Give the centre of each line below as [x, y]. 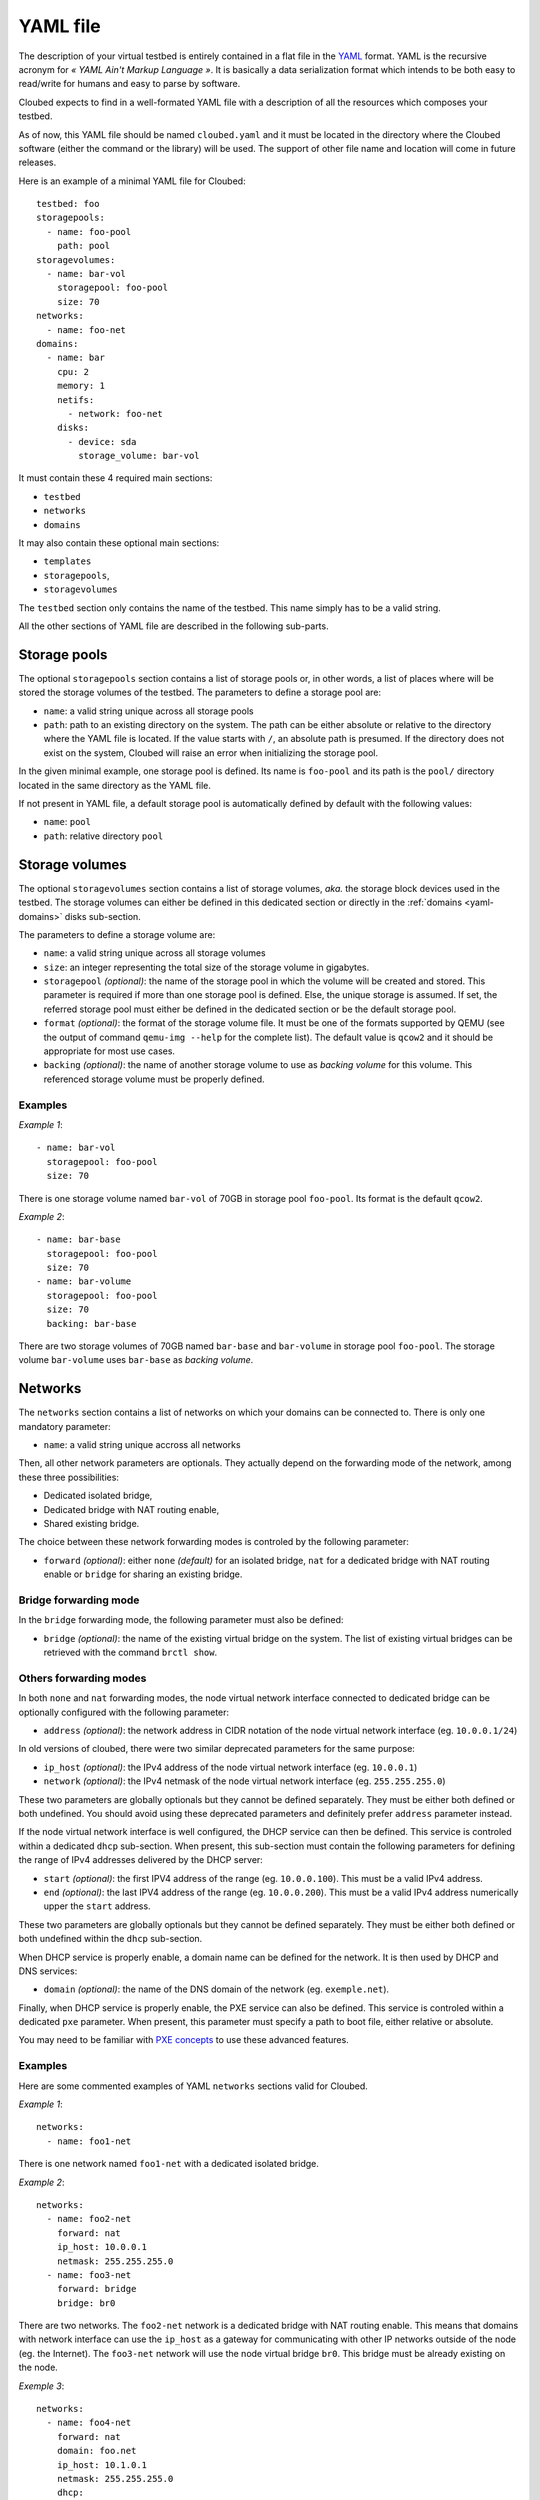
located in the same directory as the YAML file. [115, 785]
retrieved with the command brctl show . [130, 1652]
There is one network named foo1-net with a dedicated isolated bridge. [169, 2164]
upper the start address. [97, 1906]
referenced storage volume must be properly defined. [154, 1079]
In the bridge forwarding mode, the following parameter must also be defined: [181, 1620]
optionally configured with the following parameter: [124, 1712]
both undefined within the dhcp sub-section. [110, 1939]
